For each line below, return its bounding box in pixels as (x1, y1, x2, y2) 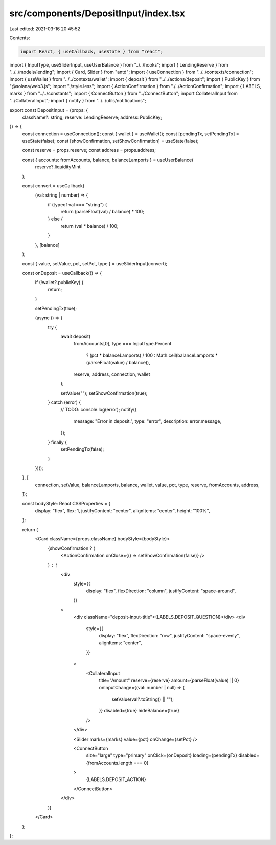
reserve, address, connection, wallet (73, 371, 150, 377)
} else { (48, 215, 63, 222)
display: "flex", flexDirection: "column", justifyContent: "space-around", (86, 588, 236, 594)
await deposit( (60, 333, 91, 340)
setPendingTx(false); (60, 446, 104, 452)
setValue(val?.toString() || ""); (111, 696, 174, 702)
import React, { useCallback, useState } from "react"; (20, 49, 164, 54)
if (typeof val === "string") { (48, 201, 107, 207)
